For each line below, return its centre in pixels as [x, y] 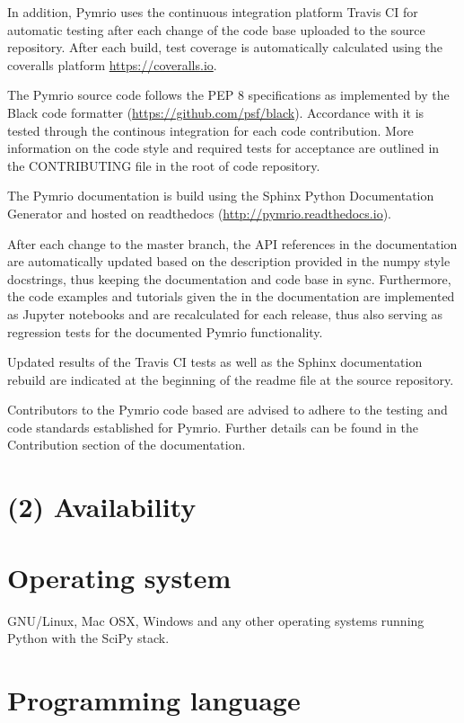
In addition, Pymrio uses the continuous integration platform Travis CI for [213, 12]
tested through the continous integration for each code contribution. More [210, 130]
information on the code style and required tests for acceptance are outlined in [223, 148]
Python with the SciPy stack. [88, 638]
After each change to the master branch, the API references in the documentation [232, 243]
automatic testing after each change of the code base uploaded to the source [216, 29]
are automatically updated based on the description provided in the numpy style [229, 261]
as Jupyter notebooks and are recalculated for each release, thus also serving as [225, 313]
